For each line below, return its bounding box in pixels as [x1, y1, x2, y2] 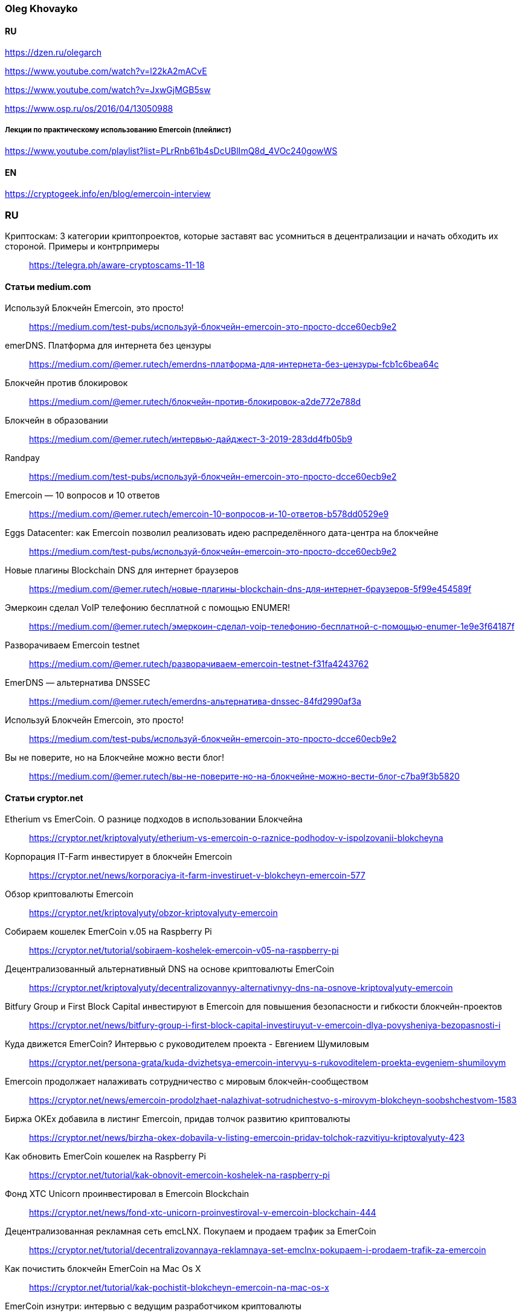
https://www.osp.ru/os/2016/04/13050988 [5, 103, 173, 114]
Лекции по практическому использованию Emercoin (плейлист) [5, 125, 231, 134]
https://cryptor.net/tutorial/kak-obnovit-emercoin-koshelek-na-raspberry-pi [29, 1170, 330, 1181]
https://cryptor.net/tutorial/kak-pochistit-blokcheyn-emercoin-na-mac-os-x [29, 1282, 329, 1293]
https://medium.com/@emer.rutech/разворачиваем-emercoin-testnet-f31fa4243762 [29, 659, 369, 669]
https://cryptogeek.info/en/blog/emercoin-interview [5, 189, 211, 199]
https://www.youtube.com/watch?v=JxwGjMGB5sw [5, 85, 211, 95]
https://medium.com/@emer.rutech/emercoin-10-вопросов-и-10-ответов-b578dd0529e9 [29, 509, 389, 520]
